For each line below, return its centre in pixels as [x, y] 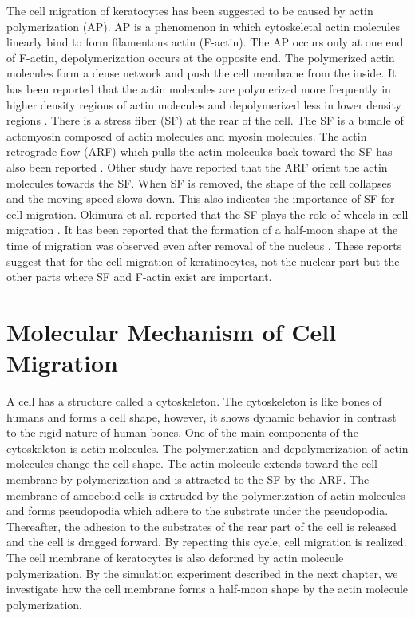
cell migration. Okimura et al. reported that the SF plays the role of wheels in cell [207, 214]
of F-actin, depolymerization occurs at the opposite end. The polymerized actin [201, 57]
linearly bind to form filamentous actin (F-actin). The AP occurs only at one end [205, 42]
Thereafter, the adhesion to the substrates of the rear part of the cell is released [202, 526]
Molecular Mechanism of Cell [172, 331]
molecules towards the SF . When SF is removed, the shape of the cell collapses [199, 182]
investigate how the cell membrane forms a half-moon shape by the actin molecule [207, 589]
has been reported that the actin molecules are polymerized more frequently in [199, 88]
